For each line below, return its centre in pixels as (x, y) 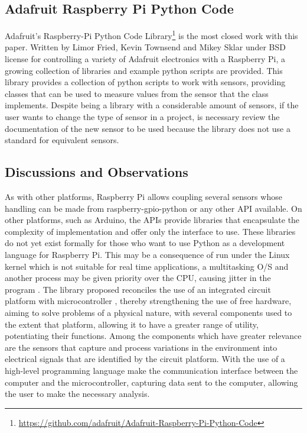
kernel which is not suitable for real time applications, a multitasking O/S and (147, 266)
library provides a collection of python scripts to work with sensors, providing (145, 82)
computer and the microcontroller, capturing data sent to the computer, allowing (151, 382)
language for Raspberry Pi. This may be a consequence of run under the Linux (147, 254)
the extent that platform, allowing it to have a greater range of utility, (132, 324)
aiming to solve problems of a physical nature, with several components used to (148, 312)
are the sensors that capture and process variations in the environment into (141, 347)
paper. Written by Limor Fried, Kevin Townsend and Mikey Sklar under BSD (145, 47)
